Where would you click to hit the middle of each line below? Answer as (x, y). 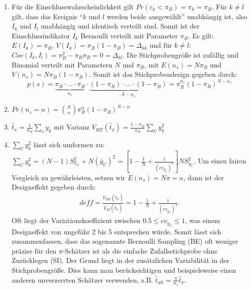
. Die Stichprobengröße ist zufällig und (181, 54)
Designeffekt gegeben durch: (54, 187)
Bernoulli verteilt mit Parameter (129, 35)
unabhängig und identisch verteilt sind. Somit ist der (120, 26)
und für (161, 45)
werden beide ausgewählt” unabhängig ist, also (177, 16)
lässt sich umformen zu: (69, 145)
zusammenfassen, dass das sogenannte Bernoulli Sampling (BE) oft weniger (125, 241)
